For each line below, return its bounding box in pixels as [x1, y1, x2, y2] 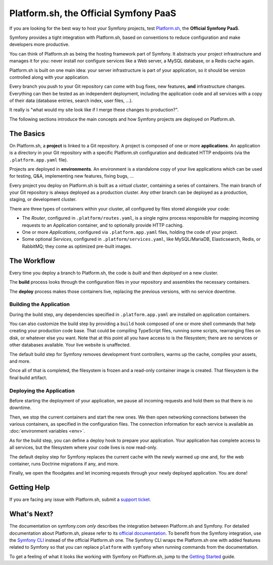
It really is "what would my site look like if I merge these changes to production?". [9, 107, 179, 113]
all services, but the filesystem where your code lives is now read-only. [9, 444, 158, 450]
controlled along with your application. [9, 74, 89, 80]
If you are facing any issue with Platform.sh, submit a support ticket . [9, 496, 151, 502]
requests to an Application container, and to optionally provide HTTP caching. [22, 222, 184, 228]
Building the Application [9, 301, 70, 308]
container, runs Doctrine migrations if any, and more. [9, 461, 119, 467]
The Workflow [9, 256, 55, 265]
